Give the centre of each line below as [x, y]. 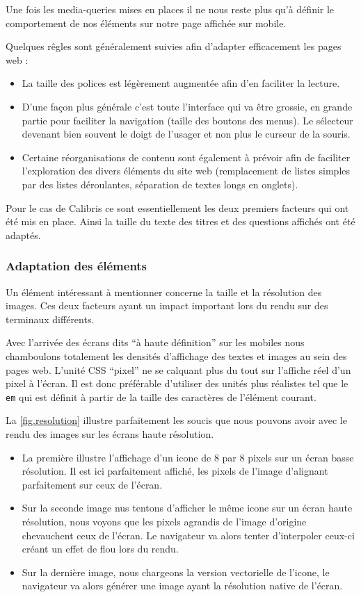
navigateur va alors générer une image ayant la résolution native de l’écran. [182, 586]
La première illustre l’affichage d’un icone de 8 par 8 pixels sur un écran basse [188, 457]
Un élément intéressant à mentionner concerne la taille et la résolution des [164, 292]
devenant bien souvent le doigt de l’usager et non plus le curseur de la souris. [186, 134]
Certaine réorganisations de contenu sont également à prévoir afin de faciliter [186, 157]
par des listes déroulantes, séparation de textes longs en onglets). [160, 184]
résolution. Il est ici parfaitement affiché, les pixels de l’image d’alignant [175, 471]
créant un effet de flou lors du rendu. [100, 549]
